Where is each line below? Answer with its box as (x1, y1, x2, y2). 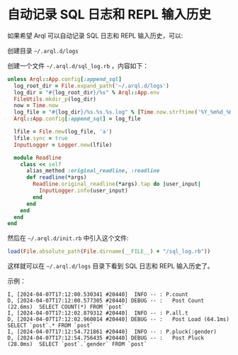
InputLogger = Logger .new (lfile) (13, 141, 113, 148)
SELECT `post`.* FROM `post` (7, 322, 93, 329)
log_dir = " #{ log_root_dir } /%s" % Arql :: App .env (13, 89, 160, 96)
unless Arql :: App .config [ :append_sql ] (7, 75, 122, 82)
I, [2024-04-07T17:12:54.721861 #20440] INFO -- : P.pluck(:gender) (7, 328, 217, 336)
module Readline (13, 154, 62, 161)
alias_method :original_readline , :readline (25, 168, 160, 175)
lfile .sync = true (13, 134, 69, 142)
